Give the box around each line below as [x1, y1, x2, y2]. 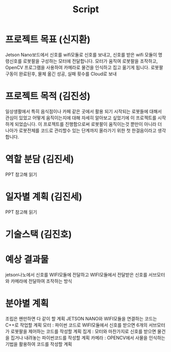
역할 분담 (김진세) [5, 154, 74, 165]
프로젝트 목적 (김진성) [5, 91, 91, 102]
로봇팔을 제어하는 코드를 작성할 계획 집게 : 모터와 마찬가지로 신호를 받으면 [10, 328, 157, 334]
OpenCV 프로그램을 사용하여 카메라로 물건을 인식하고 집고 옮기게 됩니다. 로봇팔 [5, 64, 163, 70]
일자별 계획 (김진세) [5, 191, 83, 202]
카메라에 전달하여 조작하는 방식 [10, 278, 72, 284]
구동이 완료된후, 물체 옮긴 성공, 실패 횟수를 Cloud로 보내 [5, 70, 117, 77]
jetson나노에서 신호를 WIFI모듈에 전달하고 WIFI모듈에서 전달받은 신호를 [5, 272, 148, 278]
